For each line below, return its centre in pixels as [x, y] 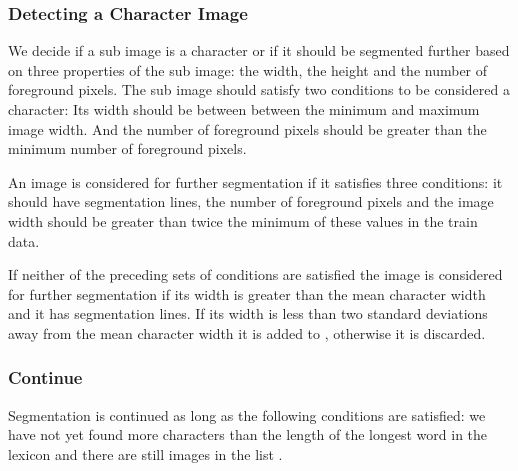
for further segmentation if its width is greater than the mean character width [247, 293]
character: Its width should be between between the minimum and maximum [244, 109]
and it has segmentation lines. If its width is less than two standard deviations [248, 313]
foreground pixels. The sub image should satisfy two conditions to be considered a [259, 89]
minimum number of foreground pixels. [127, 148]
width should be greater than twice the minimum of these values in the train [243, 220]
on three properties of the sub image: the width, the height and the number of [248, 69]
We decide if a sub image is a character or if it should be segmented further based [259, 50]
